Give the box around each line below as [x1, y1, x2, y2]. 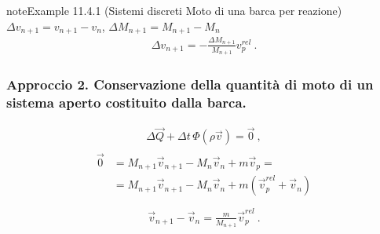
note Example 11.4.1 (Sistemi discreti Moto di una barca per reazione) [6, 2, 342, 18]
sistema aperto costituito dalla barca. [6, 92, 247, 112]
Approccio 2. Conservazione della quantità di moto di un [6, 74, 374, 93]
